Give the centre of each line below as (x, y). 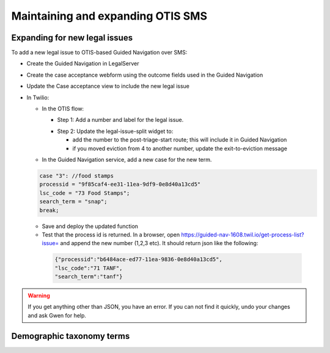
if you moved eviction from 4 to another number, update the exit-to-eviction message (180, 148)
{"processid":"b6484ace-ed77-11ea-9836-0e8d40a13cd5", (138, 260)
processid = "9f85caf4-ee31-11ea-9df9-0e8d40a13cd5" (120, 184)
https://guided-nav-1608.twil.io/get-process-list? (243, 234)
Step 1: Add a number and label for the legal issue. (120, 120)
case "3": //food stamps (77, 176)
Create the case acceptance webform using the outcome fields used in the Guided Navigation (145, 75)
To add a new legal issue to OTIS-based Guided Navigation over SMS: (99, 53)
